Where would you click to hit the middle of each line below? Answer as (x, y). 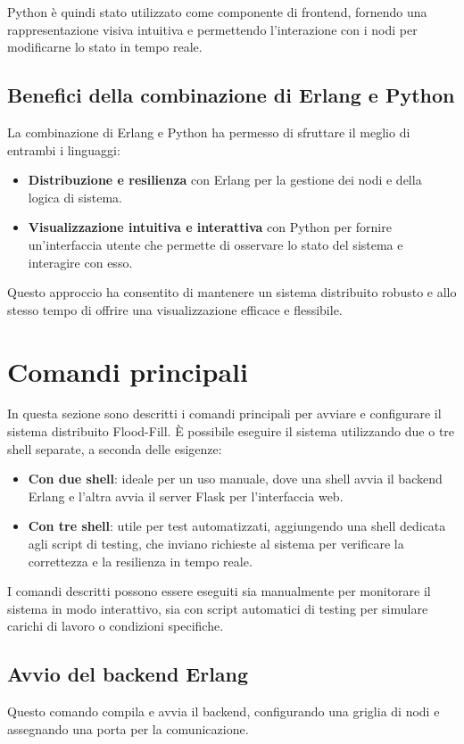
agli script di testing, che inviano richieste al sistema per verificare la (216, 544)
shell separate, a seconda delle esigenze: (115, 448)
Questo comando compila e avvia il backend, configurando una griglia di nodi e (224, 711)
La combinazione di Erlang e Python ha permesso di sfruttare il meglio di (209, 132)
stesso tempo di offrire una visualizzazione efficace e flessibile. (175, 309)
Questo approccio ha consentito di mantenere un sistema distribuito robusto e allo (232, 292)
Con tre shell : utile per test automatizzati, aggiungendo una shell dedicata (237, 526)
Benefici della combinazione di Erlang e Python (231, 95)
